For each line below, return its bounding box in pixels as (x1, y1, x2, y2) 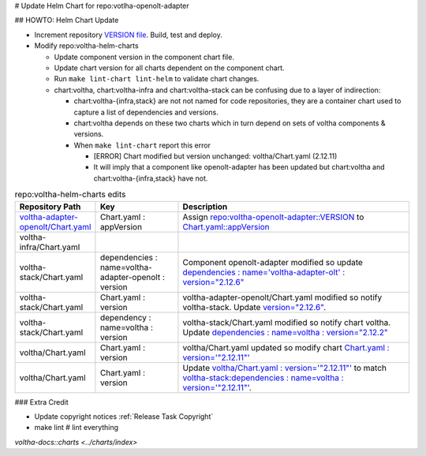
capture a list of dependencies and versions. (73, 107, 219, 117)
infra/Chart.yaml (19, 241, 80, 252)
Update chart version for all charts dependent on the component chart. (54, 63, 285, 73)
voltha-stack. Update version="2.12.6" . (182, 301, 327, 312)
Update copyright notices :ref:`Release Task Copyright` (34, 412, 214, 421)
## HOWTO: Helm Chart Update (14, 16, 119, 25)
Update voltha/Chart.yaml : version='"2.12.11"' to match (182, 362, 387, 373)
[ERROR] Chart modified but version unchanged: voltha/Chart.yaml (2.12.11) (93, 151, 338, 161)
